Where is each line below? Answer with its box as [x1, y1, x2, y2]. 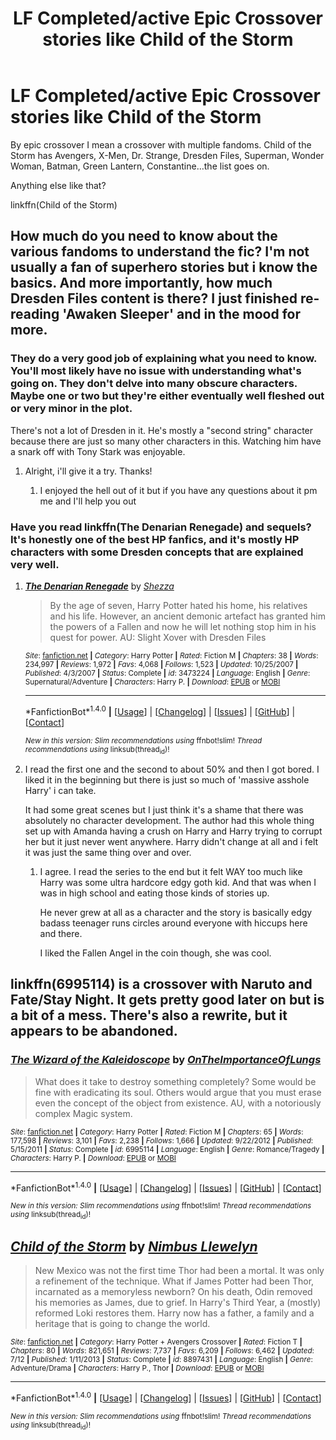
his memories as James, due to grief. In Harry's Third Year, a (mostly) [34, 1297, 322, 1309]
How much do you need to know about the [10, 228, 278, 245]
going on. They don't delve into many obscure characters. [10, 377, 298, 391]
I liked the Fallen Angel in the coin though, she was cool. [39, 947, 272, 959]
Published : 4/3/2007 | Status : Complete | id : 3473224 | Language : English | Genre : [24, 668, 311, 678]
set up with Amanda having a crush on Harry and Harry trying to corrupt [24, 825, 323, 837]
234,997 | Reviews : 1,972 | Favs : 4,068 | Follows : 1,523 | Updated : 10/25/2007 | [24, 659, 299, 669]
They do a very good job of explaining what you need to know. [10, 352, 317, 366]
